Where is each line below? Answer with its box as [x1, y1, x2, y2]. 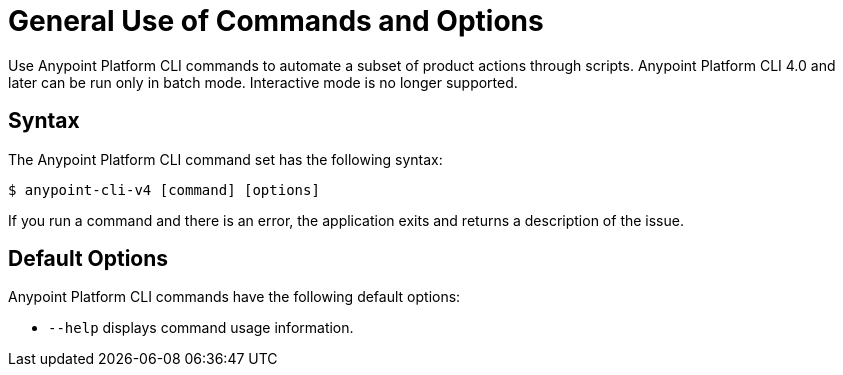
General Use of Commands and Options [8, 4, 544, 38]
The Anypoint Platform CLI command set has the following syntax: [8, 150, 443, 168]
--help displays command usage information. [48, 319, 354, 337]
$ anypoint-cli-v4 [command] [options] [8, 181, 320, 198]
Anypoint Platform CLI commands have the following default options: [8, 288, 461, 306]
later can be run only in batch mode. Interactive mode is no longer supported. [8, 73, 518, 91]
